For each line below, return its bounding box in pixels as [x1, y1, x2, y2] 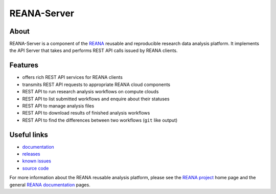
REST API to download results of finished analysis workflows [22, 110, 150, 116]
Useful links [9, 130, 49, 139]
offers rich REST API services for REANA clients [22, 74, 123, 80]
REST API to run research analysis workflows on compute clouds [22, 89, 159, 95]
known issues [22, 158, 51, 164]
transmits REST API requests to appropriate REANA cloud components [22, 81, 171, 88]
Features [9, 61, 38, 70]
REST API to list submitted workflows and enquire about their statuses [22, 96, 170, 102]
